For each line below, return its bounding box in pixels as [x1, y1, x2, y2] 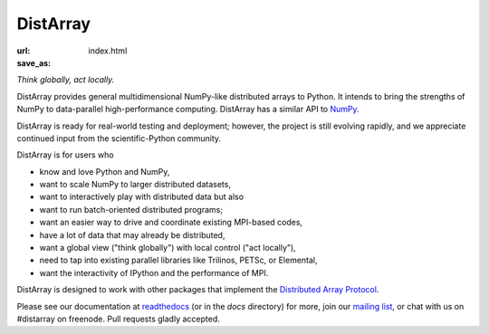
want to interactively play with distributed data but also [39, 191, 244, 203]
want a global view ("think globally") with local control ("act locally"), [39, 243, 296, 253]
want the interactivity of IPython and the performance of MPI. [39, 267, 269, 278]
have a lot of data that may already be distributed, [39, 229, 225, 240]
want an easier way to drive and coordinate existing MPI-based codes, [39, 217, 303, 228]
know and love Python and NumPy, [39, 166, 170, 177]
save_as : [16, 57, 52, 68]
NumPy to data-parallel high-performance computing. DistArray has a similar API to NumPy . [16, 104, 360, 115]
